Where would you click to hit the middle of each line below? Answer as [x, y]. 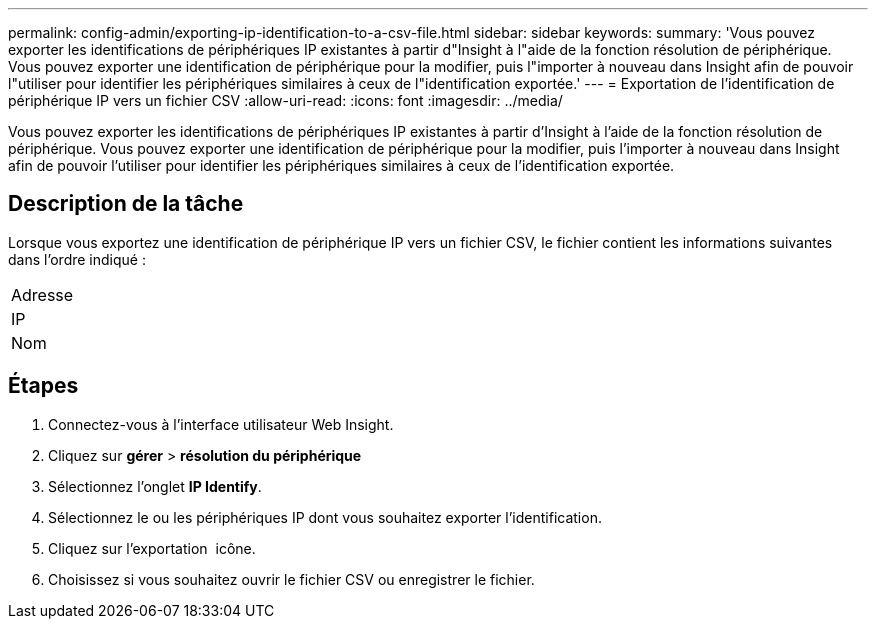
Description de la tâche [126, 204]
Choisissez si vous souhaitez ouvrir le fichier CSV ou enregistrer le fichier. [291, 579]
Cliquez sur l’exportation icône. [152, 548]
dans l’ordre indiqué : [77, 259]
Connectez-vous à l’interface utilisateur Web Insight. [221, 424]
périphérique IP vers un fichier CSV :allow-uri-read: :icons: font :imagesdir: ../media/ [285, 100]
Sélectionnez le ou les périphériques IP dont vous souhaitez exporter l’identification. [325, 517]
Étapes [43, 386]
